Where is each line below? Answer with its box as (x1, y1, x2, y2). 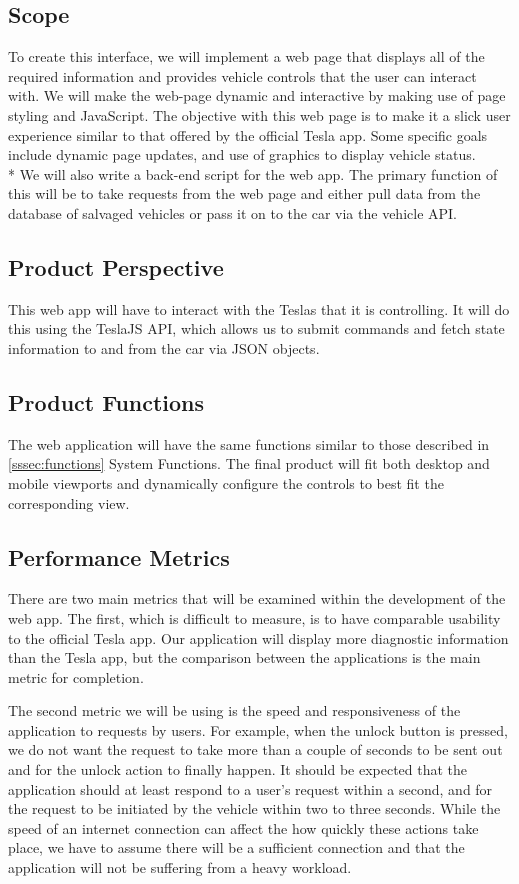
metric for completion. (8, 666, 144, 687)
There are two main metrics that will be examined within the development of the (8, 588, 506, 609)
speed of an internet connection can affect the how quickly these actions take (8, 817, 479, 838)
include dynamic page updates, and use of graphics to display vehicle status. (8, 144, 476, 165)
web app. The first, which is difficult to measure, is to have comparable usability (8, 607, 501, 628)
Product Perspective (8, 251, 224, 282)
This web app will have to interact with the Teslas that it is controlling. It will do (8, 298, 510, 319)
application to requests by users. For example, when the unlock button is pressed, (8, 719, 508, 740)
